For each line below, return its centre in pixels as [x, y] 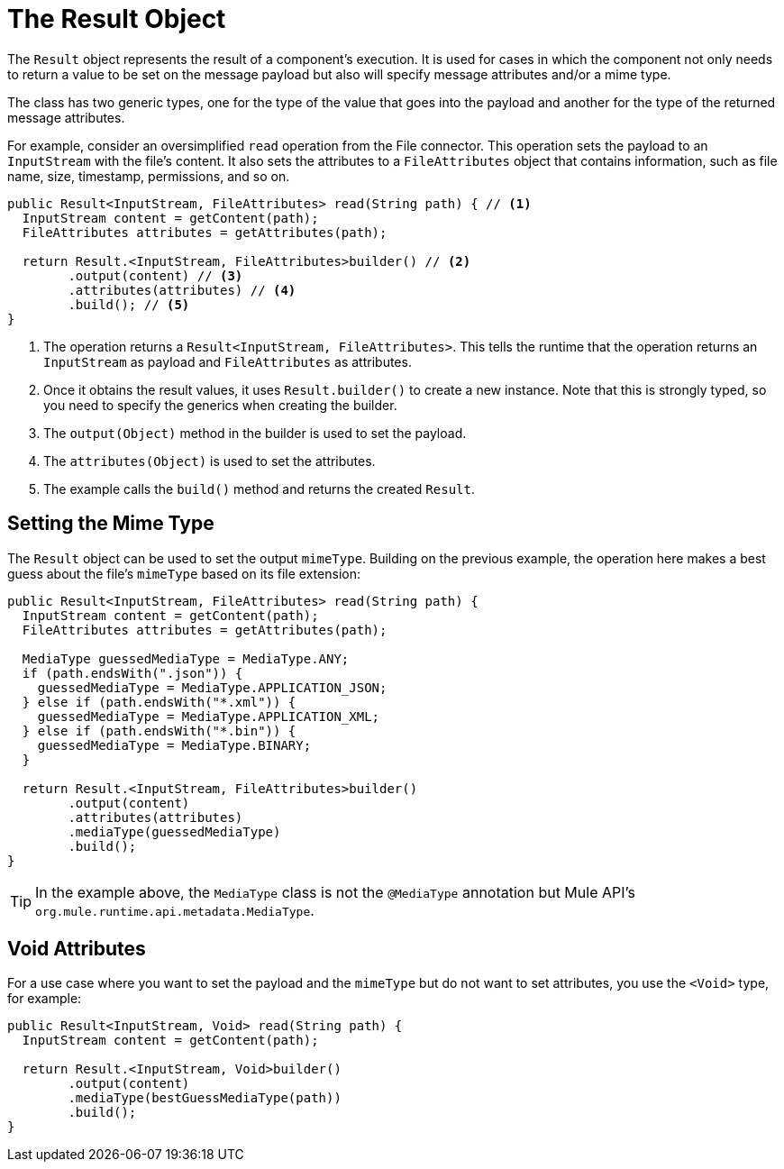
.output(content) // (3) [155, 275]
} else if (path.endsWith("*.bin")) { [159, 731]
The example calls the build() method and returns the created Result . [259, 489]
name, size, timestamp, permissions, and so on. [149, 176]
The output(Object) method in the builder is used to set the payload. [255, 433]
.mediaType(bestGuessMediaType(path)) [205, 1098]
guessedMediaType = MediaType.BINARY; [174, 745]
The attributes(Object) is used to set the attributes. [210, 461]
